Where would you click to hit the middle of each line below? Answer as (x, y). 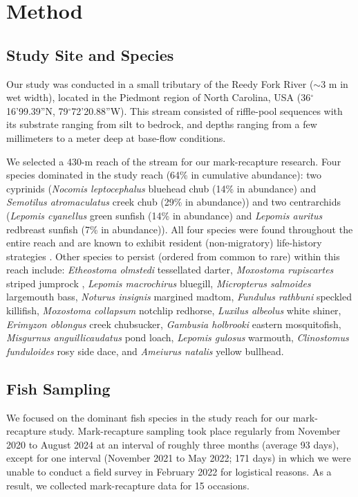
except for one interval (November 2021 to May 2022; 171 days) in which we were (179, 458)
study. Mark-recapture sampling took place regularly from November (195, 431)
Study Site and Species (90, 54)
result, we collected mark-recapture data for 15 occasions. (128, 485)
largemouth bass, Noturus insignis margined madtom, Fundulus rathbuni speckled (179, 297)
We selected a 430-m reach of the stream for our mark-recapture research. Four (174, 161)
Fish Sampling (58, 388)
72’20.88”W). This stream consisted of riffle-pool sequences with (207, 110)
